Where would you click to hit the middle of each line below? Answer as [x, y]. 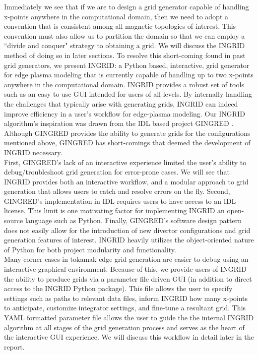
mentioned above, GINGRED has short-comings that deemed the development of [127, 143]
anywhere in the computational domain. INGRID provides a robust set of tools [124, 84]
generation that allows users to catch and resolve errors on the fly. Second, [117, 191]
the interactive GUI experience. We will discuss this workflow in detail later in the [129, 337]
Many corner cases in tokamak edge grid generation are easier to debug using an [126, 259]
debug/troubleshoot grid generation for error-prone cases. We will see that [117, 172]
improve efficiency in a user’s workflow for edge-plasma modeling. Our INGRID [125, 113]
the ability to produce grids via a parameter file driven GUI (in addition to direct [128, 278]
